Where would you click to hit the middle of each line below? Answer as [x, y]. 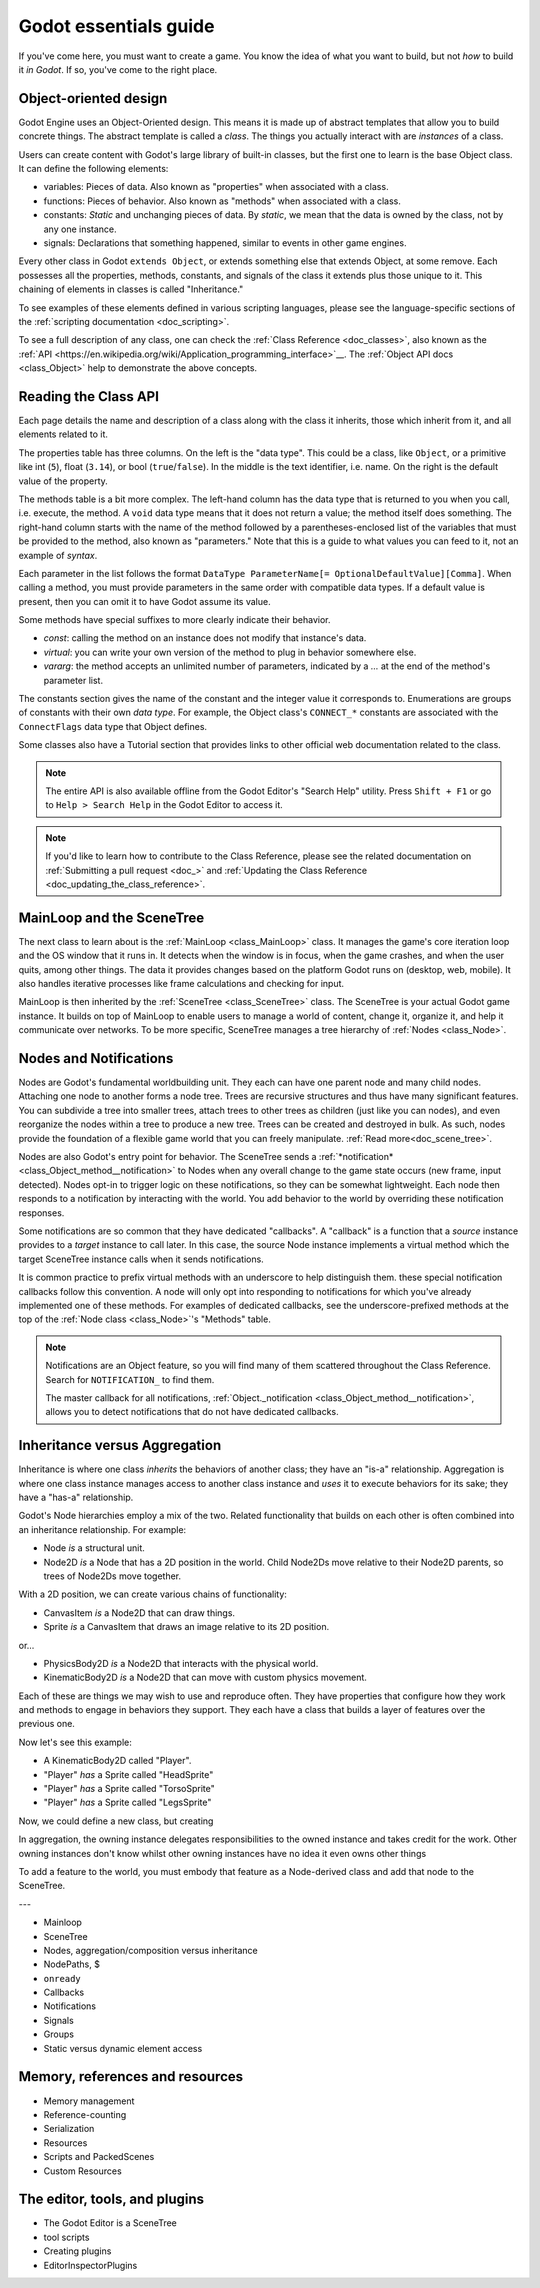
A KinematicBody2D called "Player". [117, 1761]
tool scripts [66, 2237]
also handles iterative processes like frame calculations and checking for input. [181, 984]
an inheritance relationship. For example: [102, 1529]
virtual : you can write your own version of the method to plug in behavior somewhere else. [230, 652]
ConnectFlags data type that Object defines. [113, 726]
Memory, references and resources [131, 2076]
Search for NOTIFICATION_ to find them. [130, 1379]
